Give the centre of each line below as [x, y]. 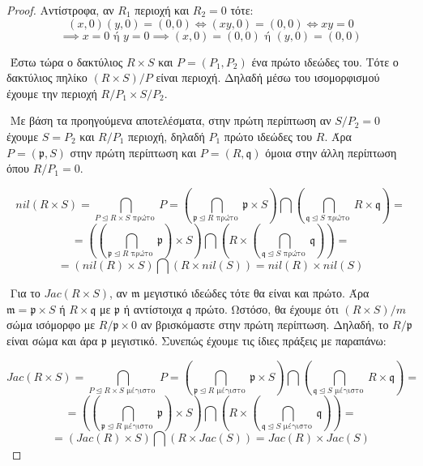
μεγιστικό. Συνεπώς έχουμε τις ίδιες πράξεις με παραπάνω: [248, 341]
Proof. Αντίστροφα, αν [60, 10]
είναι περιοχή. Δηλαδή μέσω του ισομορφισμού [268, 77]
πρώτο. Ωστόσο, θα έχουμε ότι [267, 308]
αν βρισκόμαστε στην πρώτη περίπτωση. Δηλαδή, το [265, 325]
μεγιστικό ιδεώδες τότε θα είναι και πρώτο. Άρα [256, 293]
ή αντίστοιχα [153, 308]
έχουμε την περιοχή [52, 93]
